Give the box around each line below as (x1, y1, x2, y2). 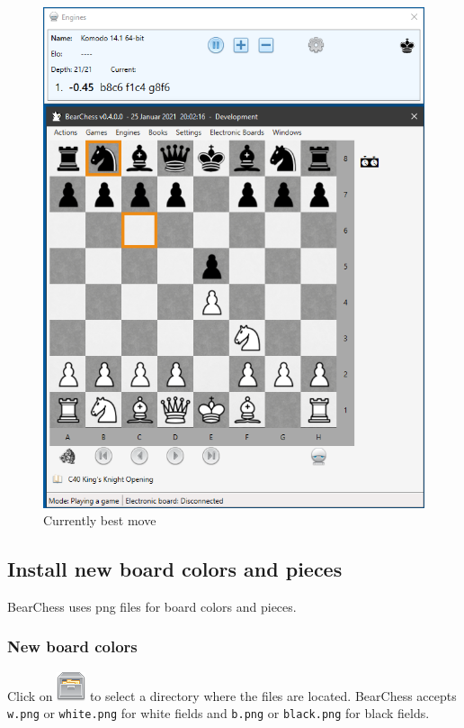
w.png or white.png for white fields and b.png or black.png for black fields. (7, 704, 430, 723)
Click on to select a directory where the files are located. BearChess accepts (7, 686, 457, 705)
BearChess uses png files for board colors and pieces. (7, 596, 297, 615)
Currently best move (43, 511, 156, 530)
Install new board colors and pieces (7, 555, 343, 583)
